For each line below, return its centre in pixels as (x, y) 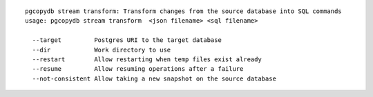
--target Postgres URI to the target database (127, 40)
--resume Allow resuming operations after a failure (138, 69)
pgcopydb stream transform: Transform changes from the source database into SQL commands (183, 11)
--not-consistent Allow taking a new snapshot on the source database (154, 78)
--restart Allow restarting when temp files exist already (147, 59)
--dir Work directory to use (102, 50)
